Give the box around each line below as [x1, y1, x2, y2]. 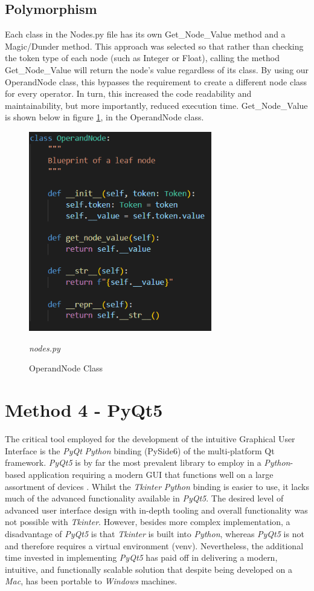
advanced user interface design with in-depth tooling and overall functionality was [5, 503, 308, 516]
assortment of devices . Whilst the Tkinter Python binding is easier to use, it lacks [5, 480, 309, 492]
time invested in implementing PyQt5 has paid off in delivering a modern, [5, 551, 278, 564]
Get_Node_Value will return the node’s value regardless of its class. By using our [5, 63, 309, 76]
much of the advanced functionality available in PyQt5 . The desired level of [5, 492, 284, 504]
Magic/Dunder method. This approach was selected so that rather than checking [5, 39, 304, 52]
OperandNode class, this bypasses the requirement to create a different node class [5, 75, 307, 88]
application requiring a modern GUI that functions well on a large [28, 468, 274, 480]
